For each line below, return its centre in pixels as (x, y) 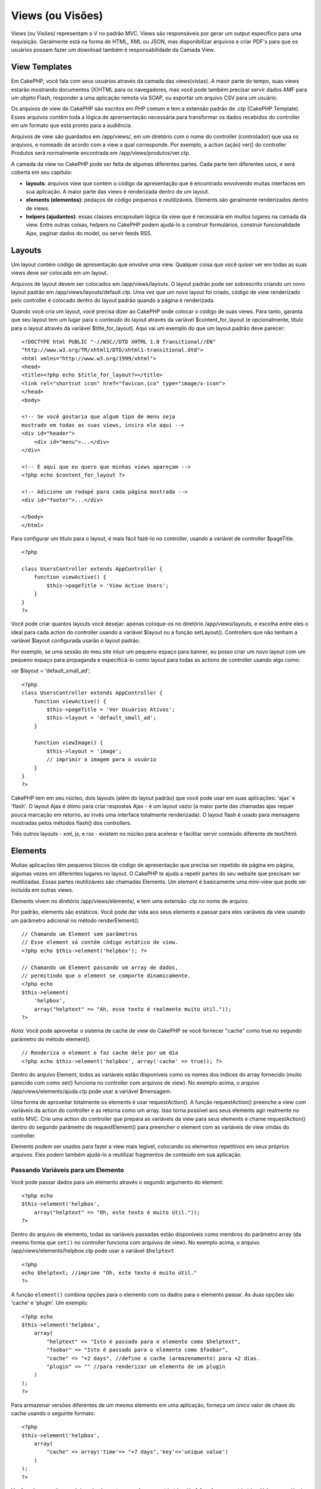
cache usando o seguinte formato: (53, 1413)
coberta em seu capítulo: (42, 172)
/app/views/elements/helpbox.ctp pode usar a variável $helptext (93, 1251)
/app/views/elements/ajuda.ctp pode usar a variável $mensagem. (91, 1091)
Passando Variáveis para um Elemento (67, 1170)
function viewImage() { (68, 743)
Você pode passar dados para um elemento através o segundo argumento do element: (117, 1182)
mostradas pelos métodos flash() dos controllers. (71, 823)
